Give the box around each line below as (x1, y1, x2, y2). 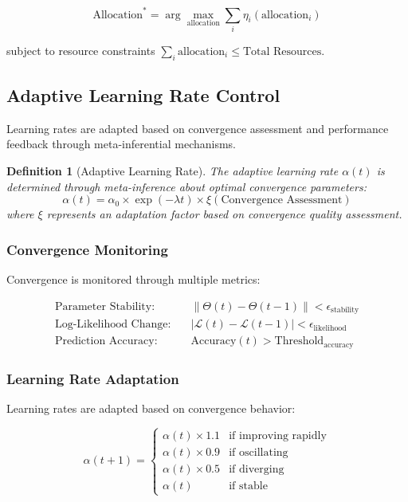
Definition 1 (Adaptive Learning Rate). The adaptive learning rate (6, 163, 339, 179)
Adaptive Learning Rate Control (6, 83, 280, 108)
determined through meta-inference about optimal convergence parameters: (6, 178, 367, 194)
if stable (229, 480, 268, 492)
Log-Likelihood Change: (54, 319, 171, 331)
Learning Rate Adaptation (6, 368, 179, 388)
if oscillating (229, 446, 288, 458)
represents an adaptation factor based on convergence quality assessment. (46, 206, 402, 222)
